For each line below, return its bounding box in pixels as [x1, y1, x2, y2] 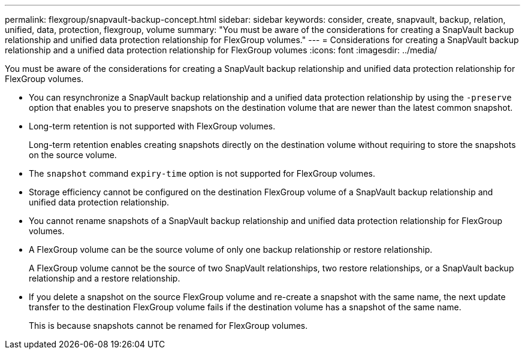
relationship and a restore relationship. [29, 273, 180, 283]
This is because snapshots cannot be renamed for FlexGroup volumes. [29, 320, 308, 331]
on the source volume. [29, 150, 117, 160]
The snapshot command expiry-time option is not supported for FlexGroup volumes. [29, 168, 375, 178]
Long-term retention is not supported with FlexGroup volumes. [29, 121, 276, 131]
